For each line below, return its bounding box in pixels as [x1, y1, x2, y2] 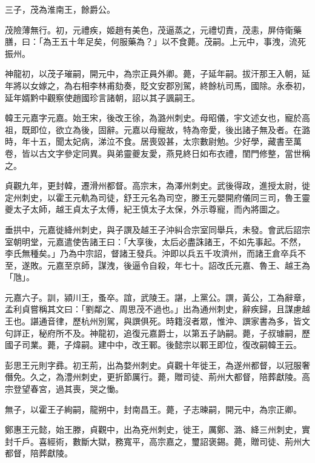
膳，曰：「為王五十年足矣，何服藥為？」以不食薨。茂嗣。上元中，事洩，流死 [5, 35, 306, 48]
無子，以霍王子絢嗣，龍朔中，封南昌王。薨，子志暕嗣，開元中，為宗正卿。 [5, 402, 302, 415]
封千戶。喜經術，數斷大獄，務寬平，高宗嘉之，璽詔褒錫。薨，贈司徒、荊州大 [5, 435, 310, 447]
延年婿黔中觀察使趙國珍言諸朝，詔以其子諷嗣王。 [5, 91, 200, 103]
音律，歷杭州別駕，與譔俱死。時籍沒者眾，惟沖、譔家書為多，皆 [47, 315, 302, 327]
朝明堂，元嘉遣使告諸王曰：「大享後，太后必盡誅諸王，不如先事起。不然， [13, 235, 306, 248]
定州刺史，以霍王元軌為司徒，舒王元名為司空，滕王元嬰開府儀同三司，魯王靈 [5, 191, 310, 203]
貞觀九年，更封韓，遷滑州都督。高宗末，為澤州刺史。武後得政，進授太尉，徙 [5, 179, 310, 192]
